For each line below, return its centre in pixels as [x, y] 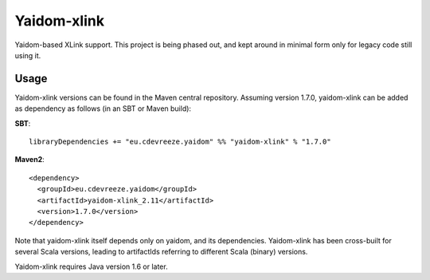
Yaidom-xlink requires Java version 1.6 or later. [91, 266]
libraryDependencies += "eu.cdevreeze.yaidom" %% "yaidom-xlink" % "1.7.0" [180, 142]
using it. [28, 55]
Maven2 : [29, 160]
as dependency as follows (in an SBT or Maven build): [103, 108]
